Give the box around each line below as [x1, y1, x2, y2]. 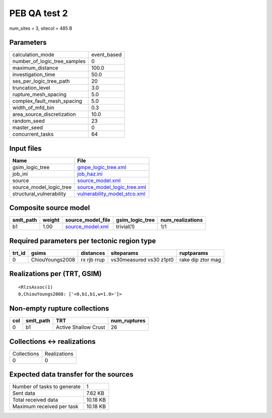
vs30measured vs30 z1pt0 [110, 256, 174, 263]
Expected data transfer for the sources [9, 370, 133, 379]
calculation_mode [12, 51, 55, 58]
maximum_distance [12, 65, 58, 72]
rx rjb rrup [81, 256, 105, 263]
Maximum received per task [12, 403, 79, 410]
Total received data [12, 396, 58, 403]
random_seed [12, 118, 45, 125]
